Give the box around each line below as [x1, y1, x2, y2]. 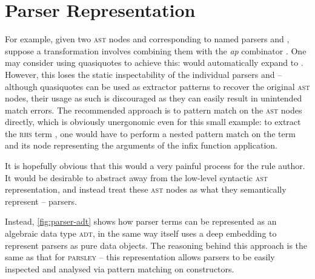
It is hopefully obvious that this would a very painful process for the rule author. [5, 159, 305, 172]
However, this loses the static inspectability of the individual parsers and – [5, 68, 282, 80]
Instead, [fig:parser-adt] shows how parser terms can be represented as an [5, 215, 277, 228]
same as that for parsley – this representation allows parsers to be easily [5, 251, 275, 263]
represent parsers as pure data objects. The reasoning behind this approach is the [5, 239, 308, 251]
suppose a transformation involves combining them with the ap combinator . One [5, 44, 307, 57]
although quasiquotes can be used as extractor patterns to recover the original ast [5, 80, 310, 92]
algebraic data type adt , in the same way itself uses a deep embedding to [5, 227, 277, 240]
